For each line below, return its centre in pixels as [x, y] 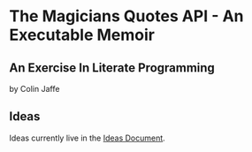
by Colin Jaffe [34, 89]
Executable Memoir [82, 35]
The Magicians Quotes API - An [127, 16]
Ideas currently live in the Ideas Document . [87, 138]
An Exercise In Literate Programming [112, 68]
